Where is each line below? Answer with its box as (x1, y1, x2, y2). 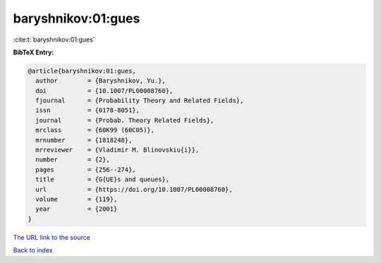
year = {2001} (35, 205, 118, 213)
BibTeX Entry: (13, 48, 54, 56)
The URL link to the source (13, 233, 91, 241)
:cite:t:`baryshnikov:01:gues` (13, 35, 95, 44)
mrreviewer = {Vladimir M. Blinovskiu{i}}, (35, 146, 200, 154)
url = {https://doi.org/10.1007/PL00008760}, (35, 185, 233, 193)
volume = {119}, (35, 195, 118, 203)
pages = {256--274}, (35, 166, 137, 173)
